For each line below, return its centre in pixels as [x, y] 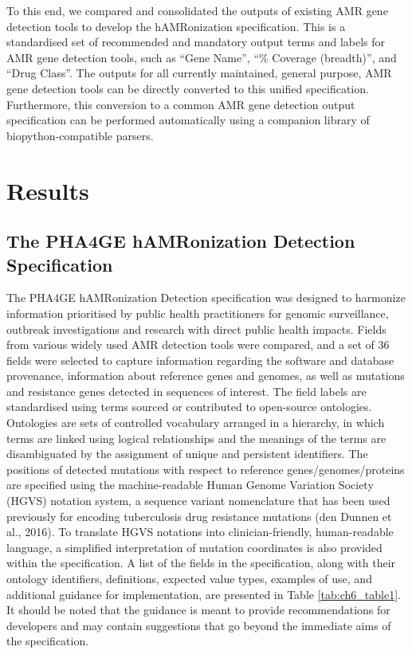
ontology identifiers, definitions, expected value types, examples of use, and [189, 578]
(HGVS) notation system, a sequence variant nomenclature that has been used [198, 501]
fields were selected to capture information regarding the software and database [200, 360]
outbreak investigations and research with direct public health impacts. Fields [196, 329]
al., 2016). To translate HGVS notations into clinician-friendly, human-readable [200, 532]
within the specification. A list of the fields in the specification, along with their [201, 563]
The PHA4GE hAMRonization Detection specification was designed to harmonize [206, 298]
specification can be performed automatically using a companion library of [188, 120]
